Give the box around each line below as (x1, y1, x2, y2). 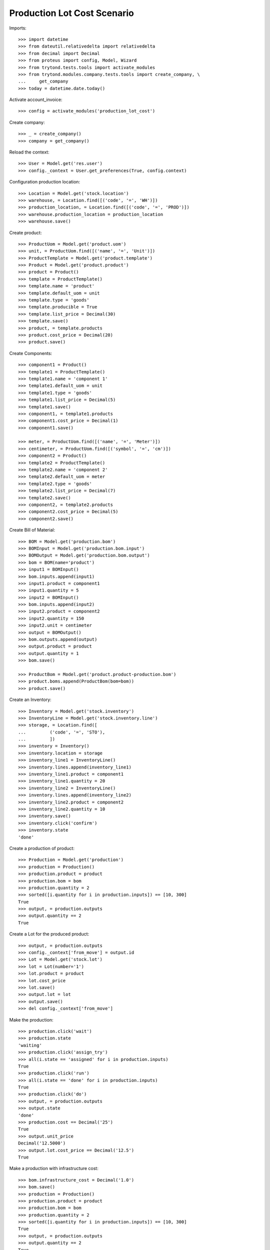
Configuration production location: (9, 179, 80, 185)
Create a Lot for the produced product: (9, 931, 89, 937)
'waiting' (18, 1042, 42, 1048)
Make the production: (9, 1016, 53, 1022)
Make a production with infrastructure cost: (9, 1165, 98, 1171)
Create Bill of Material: (9, 527, 55, 533)
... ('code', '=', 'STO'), (18, 729, 105, 735)
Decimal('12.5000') (18, 1140, 66, 1146)
